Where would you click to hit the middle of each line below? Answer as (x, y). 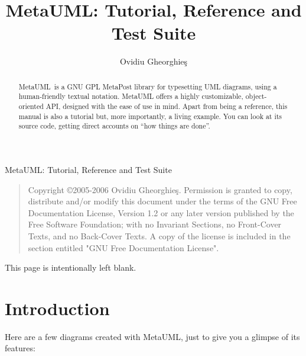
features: (20, 348)
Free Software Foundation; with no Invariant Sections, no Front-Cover (155, 224)
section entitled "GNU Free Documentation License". (123, 247)
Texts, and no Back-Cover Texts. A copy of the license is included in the (159, 235)
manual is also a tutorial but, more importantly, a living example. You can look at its (150, 116)
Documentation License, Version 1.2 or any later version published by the (161, 212)
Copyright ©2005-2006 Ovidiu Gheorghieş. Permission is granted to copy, (160, 189)
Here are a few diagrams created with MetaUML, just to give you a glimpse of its (152, 336)
